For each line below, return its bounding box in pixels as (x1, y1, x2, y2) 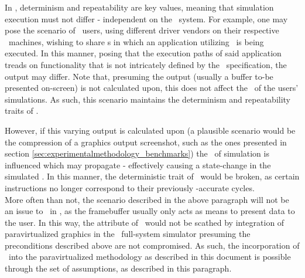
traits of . (5, 104, 39, 117)
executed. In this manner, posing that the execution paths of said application (5, 47, 282, 59)
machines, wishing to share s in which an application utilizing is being (8, 35, 264, 48)
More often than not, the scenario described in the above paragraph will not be (5, 193, 289, 205)
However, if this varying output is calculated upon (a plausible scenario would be (5, 124, 296, 136)
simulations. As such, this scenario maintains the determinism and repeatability (5, 93, 291, 105)
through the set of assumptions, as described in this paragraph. (5, 262, 232, 274)
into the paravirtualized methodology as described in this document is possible (8, 250, 291, 263)
